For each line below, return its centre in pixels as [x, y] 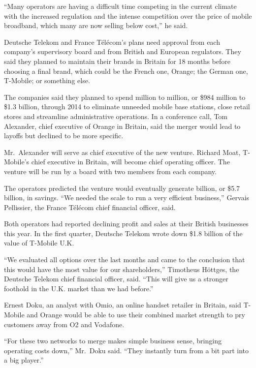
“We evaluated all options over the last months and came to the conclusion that [125, 260]
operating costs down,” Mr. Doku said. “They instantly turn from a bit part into [126, 350]
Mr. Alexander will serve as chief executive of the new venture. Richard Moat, [122, 152]
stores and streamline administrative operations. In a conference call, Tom [116, 116]
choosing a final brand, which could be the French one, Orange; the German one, [126, 71]
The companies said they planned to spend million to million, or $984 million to [125, 97]
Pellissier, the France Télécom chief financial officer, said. [90, 207]
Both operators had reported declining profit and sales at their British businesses [126, 224]
